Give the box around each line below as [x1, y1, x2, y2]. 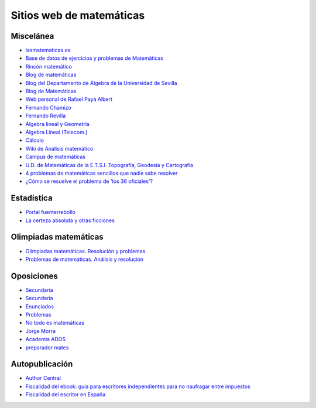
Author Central [25, 375, 61, 382]
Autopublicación [11, 359, 73, 369]
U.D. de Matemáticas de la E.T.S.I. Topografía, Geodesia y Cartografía [25, 161, 193, 168]
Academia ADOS [25, 336, 66, 343]
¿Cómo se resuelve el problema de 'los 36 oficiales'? [25, 178, 153, 185]
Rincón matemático [25, 63, 73, 70]
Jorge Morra [25, 327, 56, 334]
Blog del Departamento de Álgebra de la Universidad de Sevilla [25, 79, 178, 86]
